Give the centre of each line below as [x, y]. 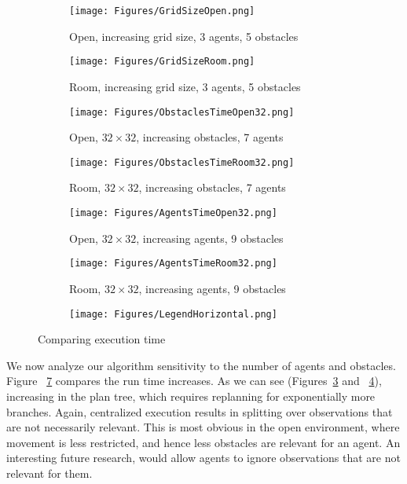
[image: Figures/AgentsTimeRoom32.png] [173, 264]
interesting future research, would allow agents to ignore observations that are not [203, 458]
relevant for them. [49, 473]
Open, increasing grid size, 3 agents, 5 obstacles [184, 36]
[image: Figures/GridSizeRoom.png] [162, 62]
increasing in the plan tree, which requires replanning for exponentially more [191, 396]
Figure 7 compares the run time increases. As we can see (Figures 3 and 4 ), [194, 381]
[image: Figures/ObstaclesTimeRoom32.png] [182, 162]
